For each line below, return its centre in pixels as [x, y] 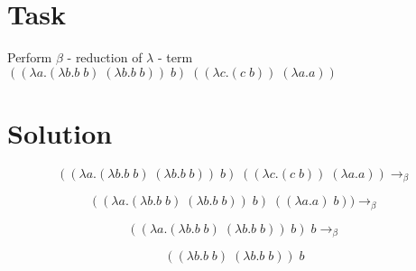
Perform [30, 57]
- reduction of [105, 57]
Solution [60, 132]
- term [175, 57]
